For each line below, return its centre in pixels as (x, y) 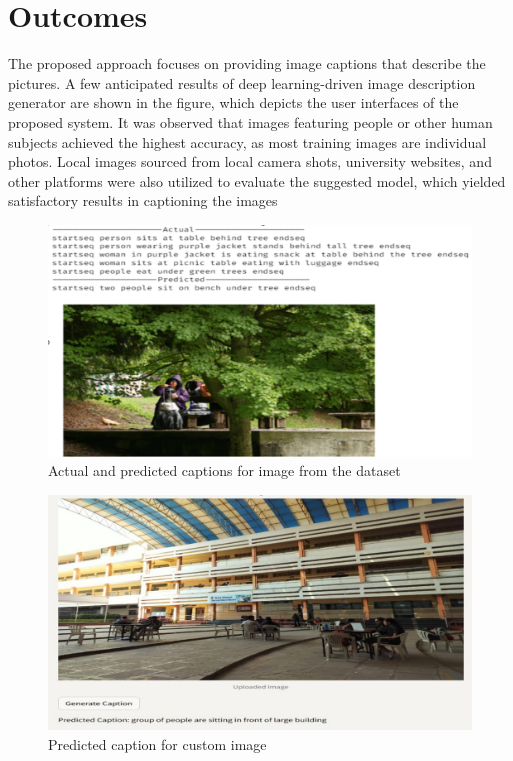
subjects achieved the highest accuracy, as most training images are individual (247, 141)
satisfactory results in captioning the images (143, 200)
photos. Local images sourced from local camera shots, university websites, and (250, 161)
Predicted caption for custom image (157, 743)
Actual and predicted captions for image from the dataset (224, 470)
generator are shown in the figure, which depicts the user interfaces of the (233, 102)
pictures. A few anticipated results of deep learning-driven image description (242, 82)
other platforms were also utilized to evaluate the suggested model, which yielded (257, 180)
